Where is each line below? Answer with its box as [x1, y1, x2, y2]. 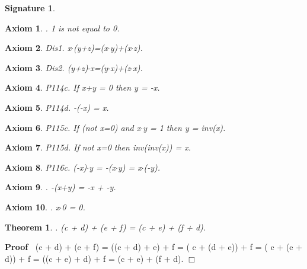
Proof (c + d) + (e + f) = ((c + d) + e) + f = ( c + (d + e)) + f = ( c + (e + [5, 241, 303, 253]
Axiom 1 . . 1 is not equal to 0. [5, 21, 120, 34]
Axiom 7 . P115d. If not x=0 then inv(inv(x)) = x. [5, 141, 191, 153]
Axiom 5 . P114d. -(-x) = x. [5, 101, 109, 113]
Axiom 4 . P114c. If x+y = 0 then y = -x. [5, 81, 160, 94]
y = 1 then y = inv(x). [143, 121, 226, 133]
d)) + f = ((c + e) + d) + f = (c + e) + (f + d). [5, 252, 184, 264]
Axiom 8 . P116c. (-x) [5, 161, 87, 173]
